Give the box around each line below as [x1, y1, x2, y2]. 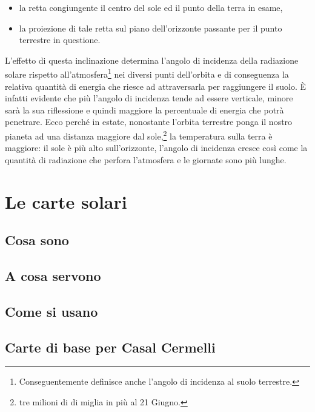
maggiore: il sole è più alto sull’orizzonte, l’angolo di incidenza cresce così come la [5, 141, 308, 154]
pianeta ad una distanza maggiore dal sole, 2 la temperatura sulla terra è [5, 128, 273, 142]
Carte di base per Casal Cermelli [5, 337, 216, 356]
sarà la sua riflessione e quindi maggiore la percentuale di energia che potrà [5, 103, 284, 116]
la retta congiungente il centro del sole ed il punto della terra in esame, [19, 1, 283, 13]
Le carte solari [5, 189, 127, 214]
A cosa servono [5, 266, 101, 285]
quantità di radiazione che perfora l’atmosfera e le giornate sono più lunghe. [5, 153, 287, 166]
